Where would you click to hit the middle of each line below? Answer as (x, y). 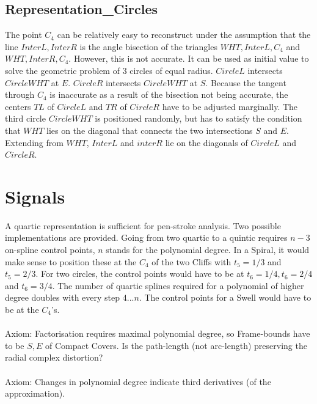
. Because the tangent (246, 82)
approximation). (35, 393)
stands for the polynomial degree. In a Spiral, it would (208, 250)
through (20, 94)
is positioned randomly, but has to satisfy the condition (199, 118)
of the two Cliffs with (191, 261)
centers (18, 106)
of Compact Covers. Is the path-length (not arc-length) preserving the (176, 345)
